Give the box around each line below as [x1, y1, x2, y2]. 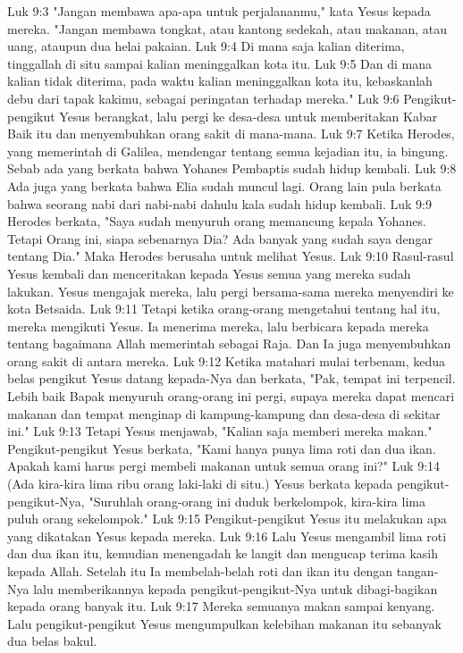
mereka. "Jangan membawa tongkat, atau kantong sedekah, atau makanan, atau [7, 19, 448, 38]
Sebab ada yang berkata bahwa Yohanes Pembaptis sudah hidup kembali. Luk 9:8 [7, 159, 457, 178]
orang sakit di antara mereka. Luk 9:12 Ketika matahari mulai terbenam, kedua [7, 351, 446, 370]
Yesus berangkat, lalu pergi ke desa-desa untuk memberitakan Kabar [59, 106, 438, 125]
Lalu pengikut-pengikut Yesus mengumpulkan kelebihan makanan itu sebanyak [7, 614, 442, 632]
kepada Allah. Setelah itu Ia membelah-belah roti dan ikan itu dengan [7, 562, 392, 580]
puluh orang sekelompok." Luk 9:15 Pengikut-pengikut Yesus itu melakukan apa [7, 509, 447, 528]
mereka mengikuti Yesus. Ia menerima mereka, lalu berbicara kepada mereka [7, 316, 429, 335]
